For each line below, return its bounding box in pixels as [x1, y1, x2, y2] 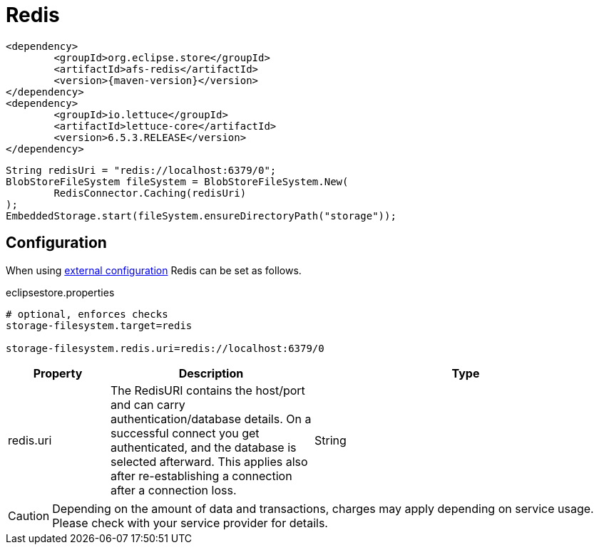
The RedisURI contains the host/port [110, 383, 305, 398]
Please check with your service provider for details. [52, 515, 328, 530]
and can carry [110, 397, 185, 412]
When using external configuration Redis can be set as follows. [6, 264, 302, 276]
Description [178, 365, 244, 380]
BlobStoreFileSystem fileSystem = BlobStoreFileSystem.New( [6, 175, 349, 187]
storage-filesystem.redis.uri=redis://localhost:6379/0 [6, 342, 324, 354]
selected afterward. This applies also [110, 454, 308, 469]
